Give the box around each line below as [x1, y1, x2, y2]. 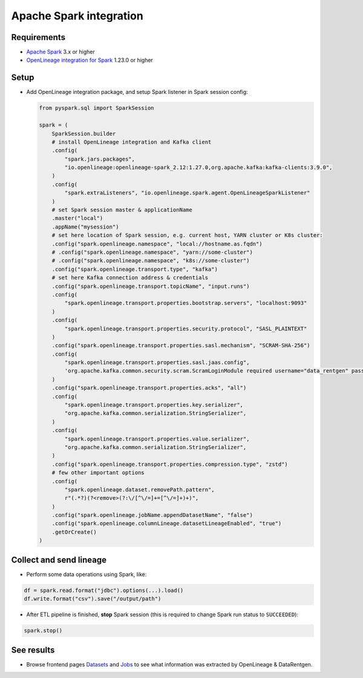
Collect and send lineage [11, 554, 107, 565]
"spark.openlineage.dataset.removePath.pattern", [64, 486, 215, 493]
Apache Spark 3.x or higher [26, 48, 95, 56]
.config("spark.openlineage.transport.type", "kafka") [51, 265, 218, 273]
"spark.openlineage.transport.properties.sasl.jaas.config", [64, 359, 250, 366]
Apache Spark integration [11, 9, 143, 22]
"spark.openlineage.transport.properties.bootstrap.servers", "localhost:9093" [64, 300, 307, 307]
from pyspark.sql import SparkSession [39, 105, 154, 111]
